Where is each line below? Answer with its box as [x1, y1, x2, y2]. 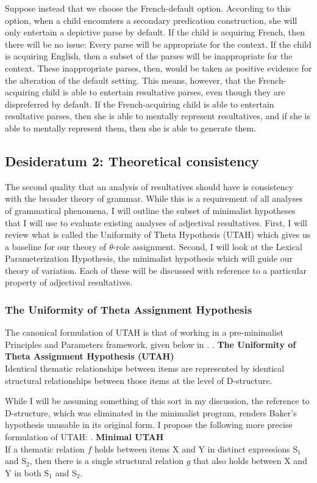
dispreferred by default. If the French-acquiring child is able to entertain [5, 97, 274, 110]
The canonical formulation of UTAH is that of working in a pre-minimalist [5, 326, 283, 339]
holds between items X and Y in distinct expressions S [94, 442, 298, 455]
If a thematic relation [5, 442, 85, 455]
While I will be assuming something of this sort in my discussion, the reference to [5, 394, 310, 407]
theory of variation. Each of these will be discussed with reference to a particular [5, 264, 307, 276]
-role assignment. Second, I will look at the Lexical [113, 240, 302, 253]
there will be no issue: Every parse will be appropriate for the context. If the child [5, 37, 312, 50]
